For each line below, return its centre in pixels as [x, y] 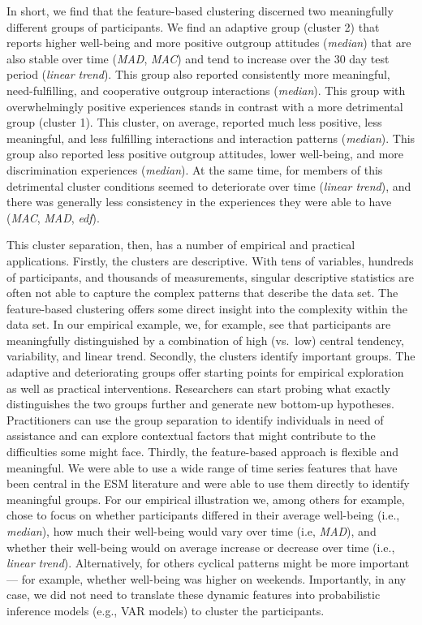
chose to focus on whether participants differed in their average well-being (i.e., [203, 515]
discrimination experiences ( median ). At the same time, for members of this [195, 169]
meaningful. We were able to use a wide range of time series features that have [202, 467]
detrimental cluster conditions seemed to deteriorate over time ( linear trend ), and [209, 185]
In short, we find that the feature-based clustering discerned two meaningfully [200, 11]
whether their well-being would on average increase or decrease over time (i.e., [201, 547]
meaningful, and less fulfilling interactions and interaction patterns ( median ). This [211, 138]
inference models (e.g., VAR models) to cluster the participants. [166, 610]
